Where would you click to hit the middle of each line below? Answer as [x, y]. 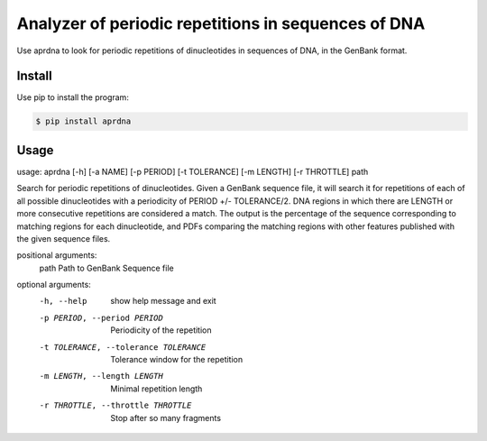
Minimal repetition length [156, 389]
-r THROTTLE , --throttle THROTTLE [115, 405]
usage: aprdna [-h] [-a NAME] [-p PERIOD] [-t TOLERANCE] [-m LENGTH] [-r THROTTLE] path [193, 171]
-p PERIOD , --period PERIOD [101, 317]
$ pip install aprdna [83, 121]
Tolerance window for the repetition [177, 360]
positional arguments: [57, 255]
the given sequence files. [64, 238]
